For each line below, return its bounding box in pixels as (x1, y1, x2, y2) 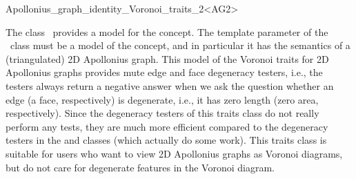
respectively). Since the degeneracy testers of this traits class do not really (6, 106, 319, 120)
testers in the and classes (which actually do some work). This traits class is (6, 133, 327, 147)
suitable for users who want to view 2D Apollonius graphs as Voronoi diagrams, (6, 146, 343, 160)
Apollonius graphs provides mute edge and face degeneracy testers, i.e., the (6, 65, 323, 79)
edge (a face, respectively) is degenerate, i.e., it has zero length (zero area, (6, 92, 319, 106)
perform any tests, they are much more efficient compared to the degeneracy (6, 119, 328, 133)
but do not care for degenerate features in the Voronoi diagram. (6, 160, 275, 174)
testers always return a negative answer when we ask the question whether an (6, 78, 334, 93)
